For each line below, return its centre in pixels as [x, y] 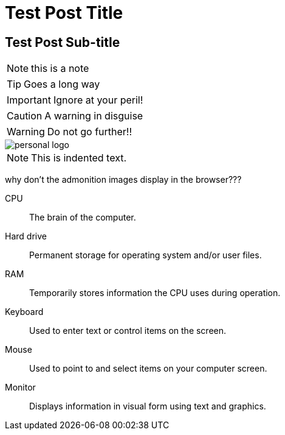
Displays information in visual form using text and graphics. [148, 406]
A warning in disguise [94, 116]
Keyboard [24, 312]
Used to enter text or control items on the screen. [128, 331]
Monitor [20, 387]
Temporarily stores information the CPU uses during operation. [155, 293]
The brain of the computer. [83, 217]
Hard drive [26, 236]
